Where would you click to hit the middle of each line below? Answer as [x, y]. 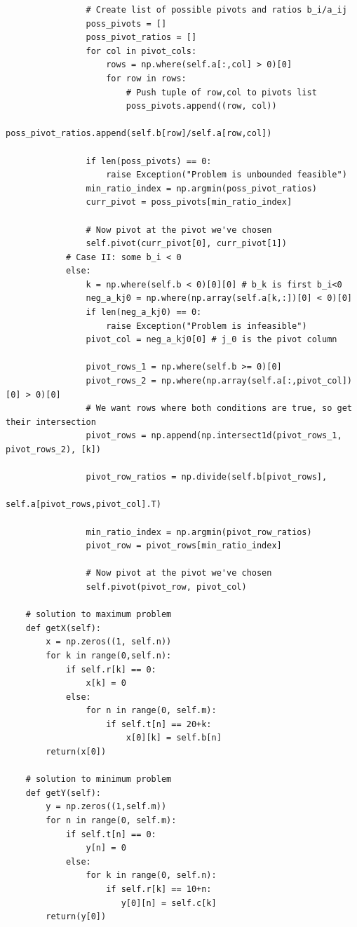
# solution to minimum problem [99, 779]
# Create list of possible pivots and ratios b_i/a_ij [216, 10]
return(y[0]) [76, 917]
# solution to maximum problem [99, 615]
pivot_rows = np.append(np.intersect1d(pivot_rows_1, [214, 436]
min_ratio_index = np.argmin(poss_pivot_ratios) [201, 188]
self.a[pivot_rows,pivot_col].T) [83, 505]
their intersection [51, 422]
